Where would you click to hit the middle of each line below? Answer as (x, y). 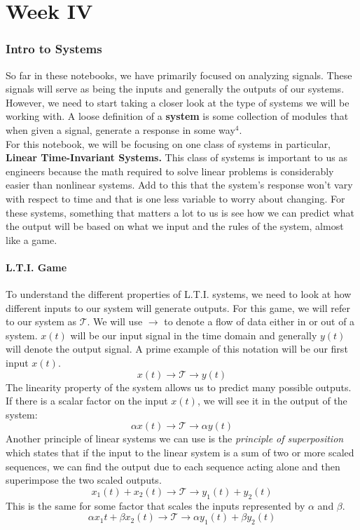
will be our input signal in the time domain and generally (194, 335)
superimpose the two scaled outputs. (84, 480)
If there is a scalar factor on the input (87, 401)
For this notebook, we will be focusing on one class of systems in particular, (168, 143)
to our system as (41, 321)
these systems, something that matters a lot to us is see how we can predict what (180, 212)
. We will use (115, 321)
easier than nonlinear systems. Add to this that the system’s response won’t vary (179, 185)
